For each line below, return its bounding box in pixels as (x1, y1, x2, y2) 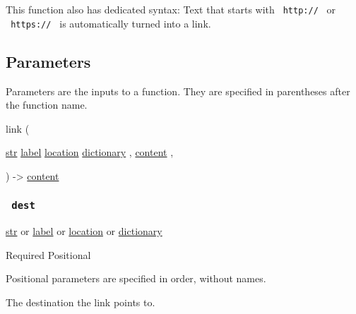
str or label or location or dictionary (6, 224, 162, 238)
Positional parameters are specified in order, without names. (6, 271, 266, 286)
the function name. (6, 97, 88, 112)
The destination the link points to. (6, 295, 155, 310)
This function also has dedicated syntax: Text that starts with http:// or (6, 2, 336, 16)
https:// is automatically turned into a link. (11, 16, 211, 30)
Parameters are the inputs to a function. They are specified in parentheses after (6, 83, 350, 98)
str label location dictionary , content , (6, 145, 174, 159)
